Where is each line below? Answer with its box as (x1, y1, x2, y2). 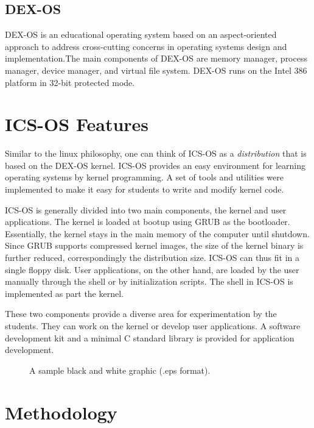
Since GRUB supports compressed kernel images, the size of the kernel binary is (5, 239, 304, 252)
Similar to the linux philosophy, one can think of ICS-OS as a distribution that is (5, 147, 307, 160)
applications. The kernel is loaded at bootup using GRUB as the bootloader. (5, 215, 290, 228)
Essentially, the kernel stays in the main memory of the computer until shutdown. (5, 227, 310, 240)
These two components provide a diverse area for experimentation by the (5, 307, 277, 320)
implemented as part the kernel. (5, 287, 124, 299)
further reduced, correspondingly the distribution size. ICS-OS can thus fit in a (5, 251, 299, 264)
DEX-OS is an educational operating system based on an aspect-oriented (5, 28, 277, 41)
